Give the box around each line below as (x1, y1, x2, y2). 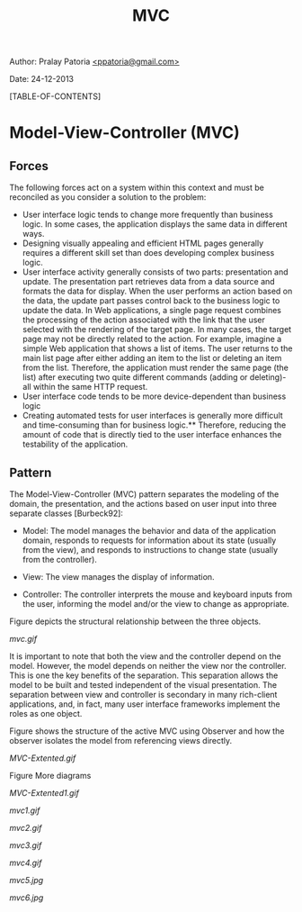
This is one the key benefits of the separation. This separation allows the (9, 670, 279, 681)
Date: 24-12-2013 (9, 74, 75, 85)
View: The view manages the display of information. (22, 572, 215, 582)
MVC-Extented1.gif (9, 788, 79, 798)
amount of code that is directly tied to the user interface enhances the (22, 429, 282, 440)
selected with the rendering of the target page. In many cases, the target (22, 324, 292, 335)
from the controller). (22, 555, 97, 564)
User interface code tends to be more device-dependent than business (22, 391, 287, 402)
